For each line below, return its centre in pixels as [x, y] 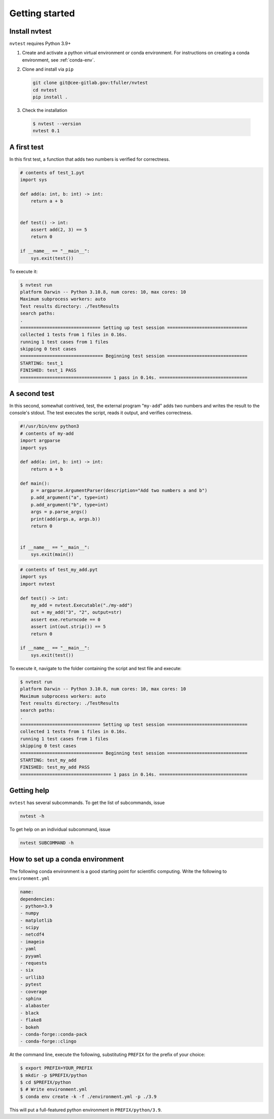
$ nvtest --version [57, 124]
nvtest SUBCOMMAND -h [47, 843]
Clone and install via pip [48, 69]
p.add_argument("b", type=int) [70, 505]
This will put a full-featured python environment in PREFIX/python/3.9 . [86, 1110]
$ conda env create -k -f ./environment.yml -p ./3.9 [88, 1096]
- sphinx [31, 998]
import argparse [40, 441]
